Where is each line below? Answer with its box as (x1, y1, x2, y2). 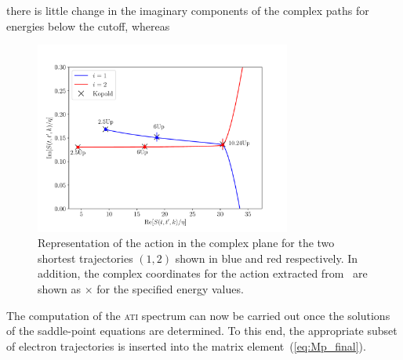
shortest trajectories (38, 249, 133, 266)
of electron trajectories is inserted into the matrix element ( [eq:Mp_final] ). (6, 337, 366, 354)
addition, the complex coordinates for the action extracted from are (38, 265, 368, 282)
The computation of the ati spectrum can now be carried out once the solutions (6, 307, 390, 323)
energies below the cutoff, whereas (6, 17, 170, 34)
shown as (38, 281, 81, 297)
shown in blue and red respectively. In (175, 249, 358, 266)
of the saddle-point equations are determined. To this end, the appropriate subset (6, 322, 398, 339)
